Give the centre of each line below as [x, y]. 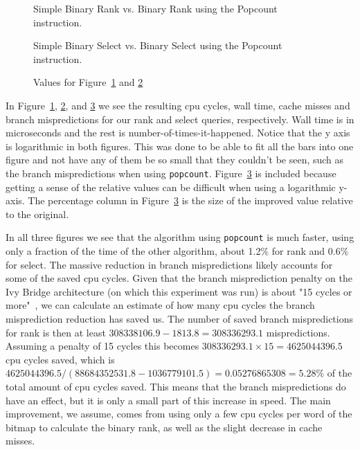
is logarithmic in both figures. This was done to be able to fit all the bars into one [180, 146]
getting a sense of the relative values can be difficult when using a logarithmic [171, 187]
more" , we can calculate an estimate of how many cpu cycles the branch [160, 305]
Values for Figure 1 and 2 [88, 82]
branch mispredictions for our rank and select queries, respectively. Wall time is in [180, 119]
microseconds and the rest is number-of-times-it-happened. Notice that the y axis [178, 133]
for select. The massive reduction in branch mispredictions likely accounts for [169, 264]
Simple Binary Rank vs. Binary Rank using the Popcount [155, 8]
